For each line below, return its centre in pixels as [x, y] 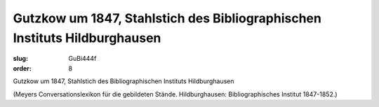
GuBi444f [82, 59]
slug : [20, 59]
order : [22, 68]
